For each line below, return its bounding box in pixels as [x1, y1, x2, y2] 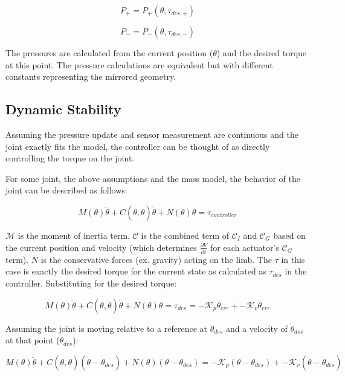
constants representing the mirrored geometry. [5, 70, 176, 83]
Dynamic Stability [5, 100, 121, 118]
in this [281, 253, 305, 265]
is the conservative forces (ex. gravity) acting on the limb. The [40, 253, 272, 265]
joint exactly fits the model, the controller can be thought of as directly [5, 140, 270, 152]
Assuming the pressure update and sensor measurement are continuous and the [5, 128, 298, 140]
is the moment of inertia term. [18, 229, 131, 241]
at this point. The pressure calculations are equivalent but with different [5, 58, 273, 71]
